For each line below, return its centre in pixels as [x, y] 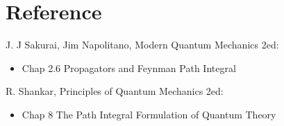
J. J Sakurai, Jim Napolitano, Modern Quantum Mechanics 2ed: [142, 45]
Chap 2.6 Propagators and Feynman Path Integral [129, 67]
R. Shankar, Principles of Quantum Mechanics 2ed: [115, 91]
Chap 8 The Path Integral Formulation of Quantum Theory [149, 114]
